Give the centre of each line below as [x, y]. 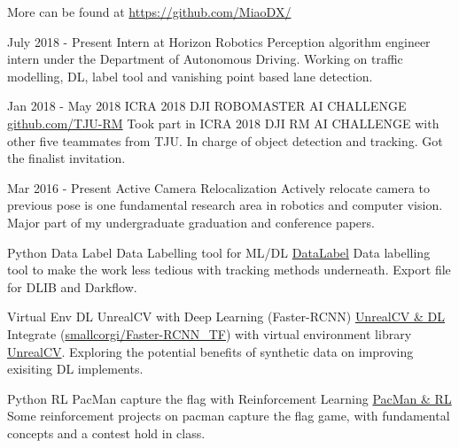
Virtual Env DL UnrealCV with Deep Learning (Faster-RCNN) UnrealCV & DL [226, 317]
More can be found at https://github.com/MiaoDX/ [149, 12]
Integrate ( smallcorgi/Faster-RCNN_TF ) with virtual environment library [210, 333]
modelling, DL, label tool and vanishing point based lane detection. [190, 76]
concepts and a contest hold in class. [106, 433]
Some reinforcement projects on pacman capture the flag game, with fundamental [229, 416]
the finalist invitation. [66, 158]
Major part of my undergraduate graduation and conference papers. [191, 222]
